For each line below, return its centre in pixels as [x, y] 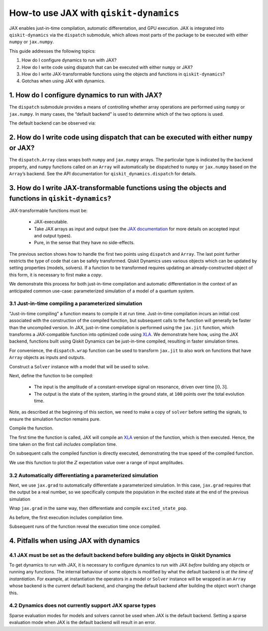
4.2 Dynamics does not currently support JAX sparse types [83, 606]
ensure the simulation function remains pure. [55, 419]
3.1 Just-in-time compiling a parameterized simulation [76, 304]
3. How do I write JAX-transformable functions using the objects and [118, 188]
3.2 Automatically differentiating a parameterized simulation [84, 475]
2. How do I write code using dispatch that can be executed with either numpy [131, 137]
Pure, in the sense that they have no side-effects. [84, 243]
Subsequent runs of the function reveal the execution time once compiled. [85, 526]
